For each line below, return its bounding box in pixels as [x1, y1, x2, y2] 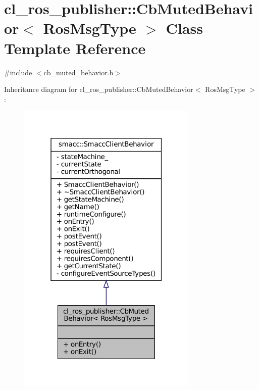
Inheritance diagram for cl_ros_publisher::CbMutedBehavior [4, 84, 193, 94]
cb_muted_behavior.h [43, 67, 114, 77]
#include [4, 67, 32, 77]
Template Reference [4, 37, 146, 58]
